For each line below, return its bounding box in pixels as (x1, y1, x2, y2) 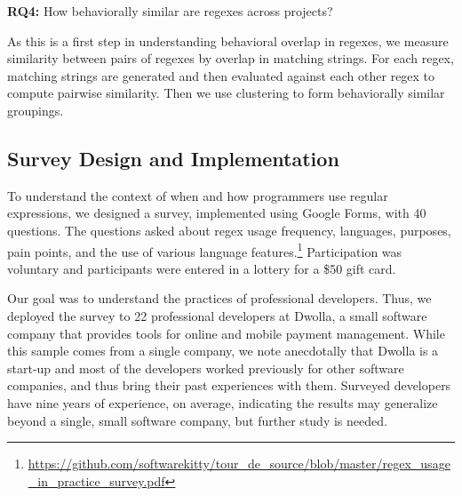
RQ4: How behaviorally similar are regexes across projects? (7, 2, 333, 20)
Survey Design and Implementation (7, 144, 339, 172)
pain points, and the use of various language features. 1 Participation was (7, 239, 402, 260)
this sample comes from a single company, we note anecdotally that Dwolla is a (7, 341, 439, 360)
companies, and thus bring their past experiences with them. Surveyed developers (7, 376, 451, 395)
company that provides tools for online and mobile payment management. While (7, 324, 445, 342)
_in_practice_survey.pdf (28, 471, 165, 490)
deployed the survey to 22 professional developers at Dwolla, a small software (7, 306, 427, 324)
